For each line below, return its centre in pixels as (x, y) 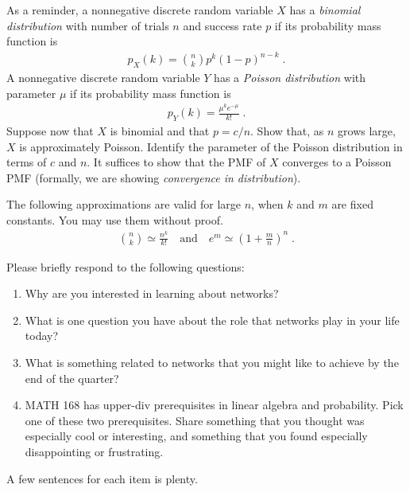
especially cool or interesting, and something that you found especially (196, 436)
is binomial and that (160, 130)
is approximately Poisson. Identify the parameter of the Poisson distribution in (211, 146)
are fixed (352, 204)
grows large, (367, 130)
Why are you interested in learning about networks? (152, 293)
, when (267, 204)
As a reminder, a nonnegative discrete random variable (140, 10)
